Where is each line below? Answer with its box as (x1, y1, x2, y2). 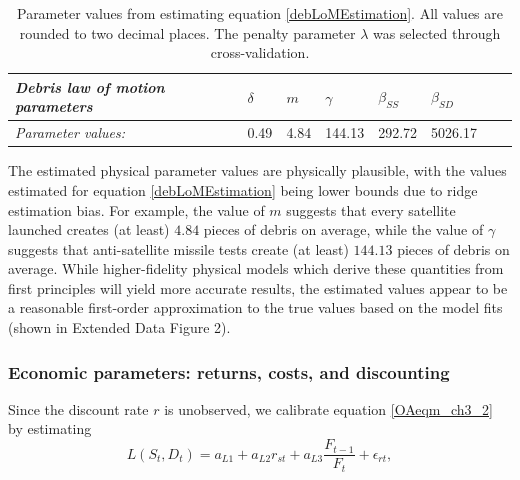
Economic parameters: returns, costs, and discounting (8, 359, 450, 384)
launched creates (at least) (8, 219, 170, 240)
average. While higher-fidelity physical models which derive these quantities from (8, 258, 504, 279)
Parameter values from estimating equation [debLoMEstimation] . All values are (16, 3, 503, 23)
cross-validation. (210, 42, 310, 63)
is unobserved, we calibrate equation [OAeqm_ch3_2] (164, 398, 494, 419)
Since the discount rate (8, 398, 149, 419)
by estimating (8, 418, 92, 439)
